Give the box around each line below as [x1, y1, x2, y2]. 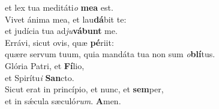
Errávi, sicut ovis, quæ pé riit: [5, 36, 114, 48]
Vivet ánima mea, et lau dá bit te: [5, 13, 127, 25]
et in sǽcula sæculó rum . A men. [5, 94, 121, 107]
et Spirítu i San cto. [5, 71, 74, 83]
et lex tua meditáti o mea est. [5, 1, 113, 13]
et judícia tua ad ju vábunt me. [5, 24, 118, 37]
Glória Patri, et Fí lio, [5, 59, 85, 71]
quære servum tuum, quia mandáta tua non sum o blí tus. [5, 48, 215, 60]
